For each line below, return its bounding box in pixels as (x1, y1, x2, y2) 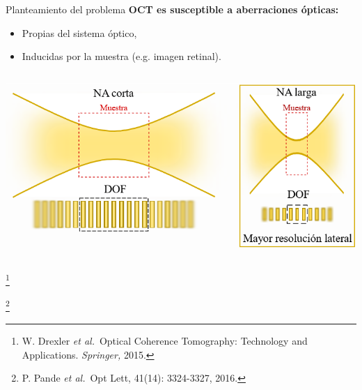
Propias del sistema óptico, (22, 25, 137, 40)
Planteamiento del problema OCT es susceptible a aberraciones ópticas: (6, 2, 339, 16)
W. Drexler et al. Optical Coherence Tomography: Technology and (22, 333, 308, 347)
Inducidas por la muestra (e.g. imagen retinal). (22, 49, 221, 63)
